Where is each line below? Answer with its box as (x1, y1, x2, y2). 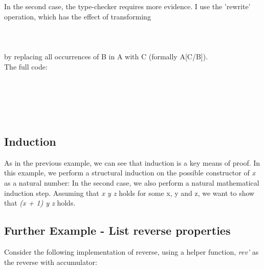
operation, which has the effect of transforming (4, 11, 151, 21)
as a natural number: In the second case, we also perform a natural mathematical (4, 177, 259, 188)
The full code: (4, 61, 48, 72)
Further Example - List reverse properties (4, 222, 231, 238)
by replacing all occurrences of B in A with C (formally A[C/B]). (4, 51, 208, 61)
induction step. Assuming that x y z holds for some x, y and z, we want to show (4, 187, 255, 198)
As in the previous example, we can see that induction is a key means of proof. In (4, 157, 260, 168)
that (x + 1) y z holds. (4, 197, 76, 208)
